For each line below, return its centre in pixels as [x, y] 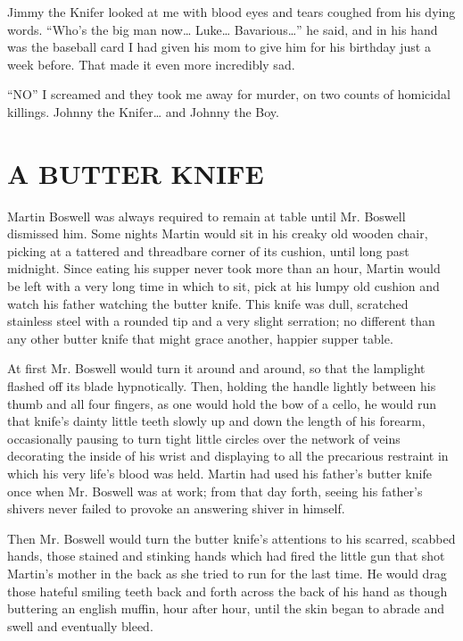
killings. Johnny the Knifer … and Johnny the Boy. [143, 111]
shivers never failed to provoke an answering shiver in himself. [176, 508]
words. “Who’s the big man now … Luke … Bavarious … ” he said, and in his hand [223, 29]
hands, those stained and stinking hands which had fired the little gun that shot [226, 556]
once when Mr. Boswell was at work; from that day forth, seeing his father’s [215, 491]
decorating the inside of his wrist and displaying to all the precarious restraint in [228, 456]
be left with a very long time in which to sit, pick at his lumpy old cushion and [223, 286]
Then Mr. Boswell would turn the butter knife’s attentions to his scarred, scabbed [231, 538]
